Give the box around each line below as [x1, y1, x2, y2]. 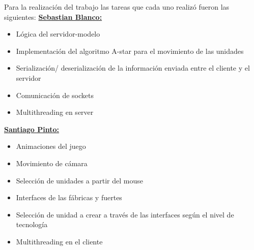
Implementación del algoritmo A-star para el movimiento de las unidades [16, 45, 244, 56]
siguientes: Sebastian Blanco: [4, 11, 102, 22]
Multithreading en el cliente [16, 236, 103, 246]
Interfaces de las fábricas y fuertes [16, 192, 122, 203]
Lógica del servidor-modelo [16, 28, 100, 39]
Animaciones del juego [16, 141, 86, 151]
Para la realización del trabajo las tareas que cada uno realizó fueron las [4, 2, 230, 12]
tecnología [16, 219, 48, 230]
